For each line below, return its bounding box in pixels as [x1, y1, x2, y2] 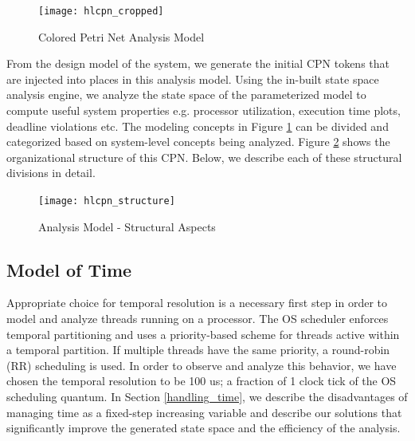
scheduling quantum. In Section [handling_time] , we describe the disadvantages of [6, 388, 408, 405]
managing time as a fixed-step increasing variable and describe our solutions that [6, 404, 402, 420]
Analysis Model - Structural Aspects [38, 218, 216, 234]
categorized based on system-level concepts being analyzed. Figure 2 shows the [6, 133, 390, 150]
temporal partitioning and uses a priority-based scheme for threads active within [6, 325, 400, 342]
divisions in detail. [6, 164, 96, 181]
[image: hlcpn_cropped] [38, 6, 164, 17]
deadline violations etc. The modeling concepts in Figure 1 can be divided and [6, 117, 389, 134]
